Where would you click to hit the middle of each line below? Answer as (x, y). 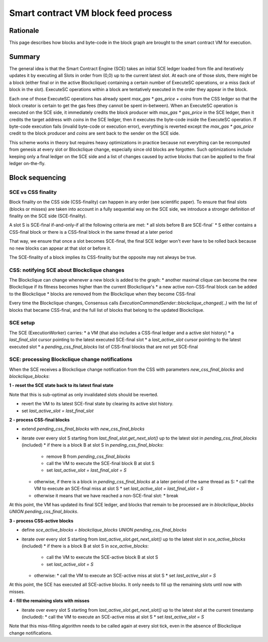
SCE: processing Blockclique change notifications (71, 360)
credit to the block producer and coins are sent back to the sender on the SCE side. (95, 133)
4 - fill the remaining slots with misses (49, 601)
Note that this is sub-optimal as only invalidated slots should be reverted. (84, 394)
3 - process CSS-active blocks (41, 521)
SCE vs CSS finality (33, 192)
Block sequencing (38, 177)
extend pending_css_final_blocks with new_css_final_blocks (83, 429)
